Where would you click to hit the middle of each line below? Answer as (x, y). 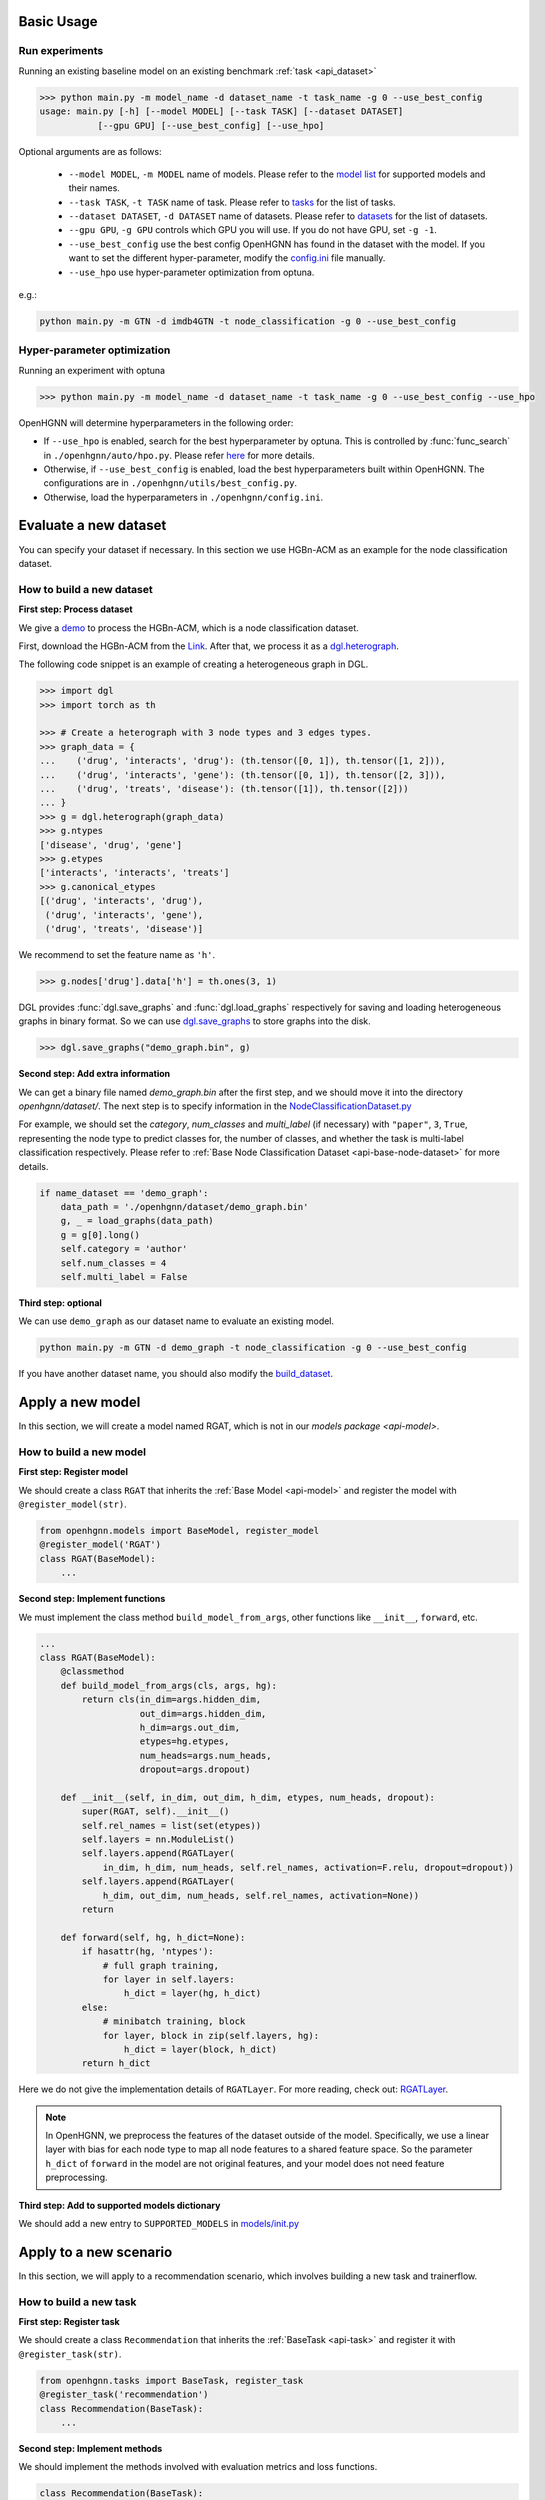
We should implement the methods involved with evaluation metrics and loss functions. (198, 2467)
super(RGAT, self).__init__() (155, 1811)
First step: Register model (73, 1472)
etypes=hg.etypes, (184, 1741)
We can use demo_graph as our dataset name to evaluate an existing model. (176, 1321)
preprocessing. (76, 2177)
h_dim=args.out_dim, (189, 1727)
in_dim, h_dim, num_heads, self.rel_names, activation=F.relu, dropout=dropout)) (308, 1867)
